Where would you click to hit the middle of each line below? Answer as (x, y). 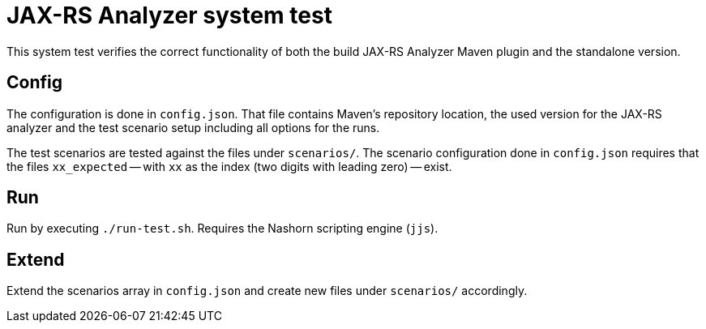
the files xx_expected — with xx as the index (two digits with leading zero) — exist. (229, 166)
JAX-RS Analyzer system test (169, 15)
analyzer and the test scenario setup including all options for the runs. (193, 127)
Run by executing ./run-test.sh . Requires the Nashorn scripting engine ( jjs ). (222, 229)
